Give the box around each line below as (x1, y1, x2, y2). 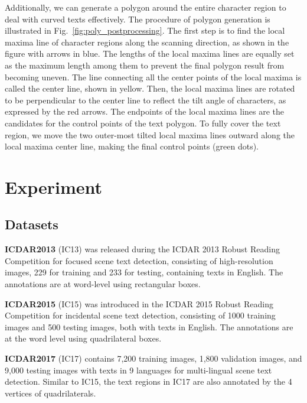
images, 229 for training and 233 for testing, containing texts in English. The (5, 266, 283, 278)
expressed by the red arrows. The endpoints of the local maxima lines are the (5, 105, 285, 118)
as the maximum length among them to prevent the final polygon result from (5, 58, 285, 71)
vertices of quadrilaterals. (5, 386, 96, 399)
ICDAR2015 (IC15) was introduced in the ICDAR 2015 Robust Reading (5, 297, 273, 310)
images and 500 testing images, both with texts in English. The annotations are (5, 320, 293, 333)
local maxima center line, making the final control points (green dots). (5, 140, 259, 152)
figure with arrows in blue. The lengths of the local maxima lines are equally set (5, 47, 295, 60)
